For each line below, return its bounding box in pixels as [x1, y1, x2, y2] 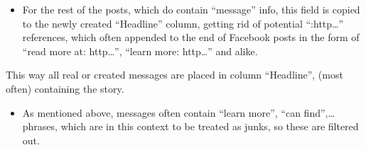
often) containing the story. [6, 81, 124, 96]
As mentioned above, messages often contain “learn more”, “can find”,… [22, 105, 335, 120]
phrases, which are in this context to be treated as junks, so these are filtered [22, 119, 359, 134]
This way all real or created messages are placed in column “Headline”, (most [6, 67, 343, 82]
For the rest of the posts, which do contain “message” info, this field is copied [22, 2, 360, 16]
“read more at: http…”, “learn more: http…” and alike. [22, 43, 258, 58]
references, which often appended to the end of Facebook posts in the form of [22, 30, 360, 45]
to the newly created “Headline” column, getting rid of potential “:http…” [22, 16, 344, 30]
